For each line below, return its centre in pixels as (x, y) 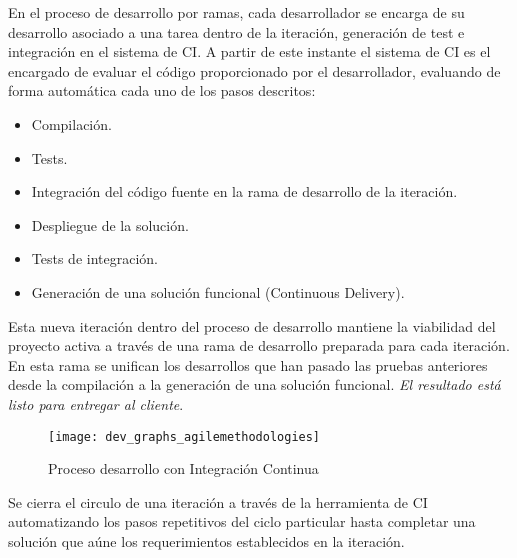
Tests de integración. (94, 258)
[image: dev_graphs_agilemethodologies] (184, 436)
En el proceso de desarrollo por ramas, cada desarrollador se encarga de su (236, 12)
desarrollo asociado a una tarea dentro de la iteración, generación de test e (236, 31)
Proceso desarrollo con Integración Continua (183, 468)
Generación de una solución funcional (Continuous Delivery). (218, 291)
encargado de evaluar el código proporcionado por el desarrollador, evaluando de (254, 70)
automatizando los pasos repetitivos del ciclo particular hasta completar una (242, 521)
